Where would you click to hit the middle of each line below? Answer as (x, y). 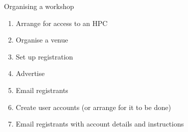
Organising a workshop (39, 6)
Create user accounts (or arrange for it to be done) (93, 107)
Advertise (30, 73)
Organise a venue (42, 40)
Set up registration (44, 56)
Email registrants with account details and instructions (100, 124)
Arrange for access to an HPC (62, 23)
